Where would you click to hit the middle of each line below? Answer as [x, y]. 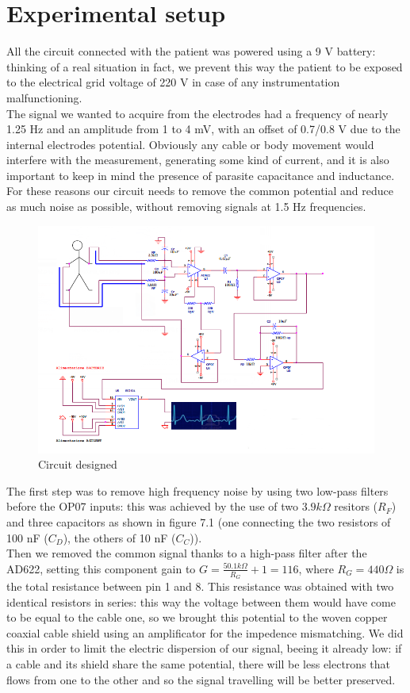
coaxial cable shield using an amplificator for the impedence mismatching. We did [205, 632]
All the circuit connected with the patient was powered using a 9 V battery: [191, 51]
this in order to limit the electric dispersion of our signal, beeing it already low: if [204, 648]
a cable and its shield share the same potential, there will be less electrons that [198, 663]
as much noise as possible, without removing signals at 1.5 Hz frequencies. [186, 207]
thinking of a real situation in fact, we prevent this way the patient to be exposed [205, 66]
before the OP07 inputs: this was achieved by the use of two [153, 506]
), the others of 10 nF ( [119, 537]
